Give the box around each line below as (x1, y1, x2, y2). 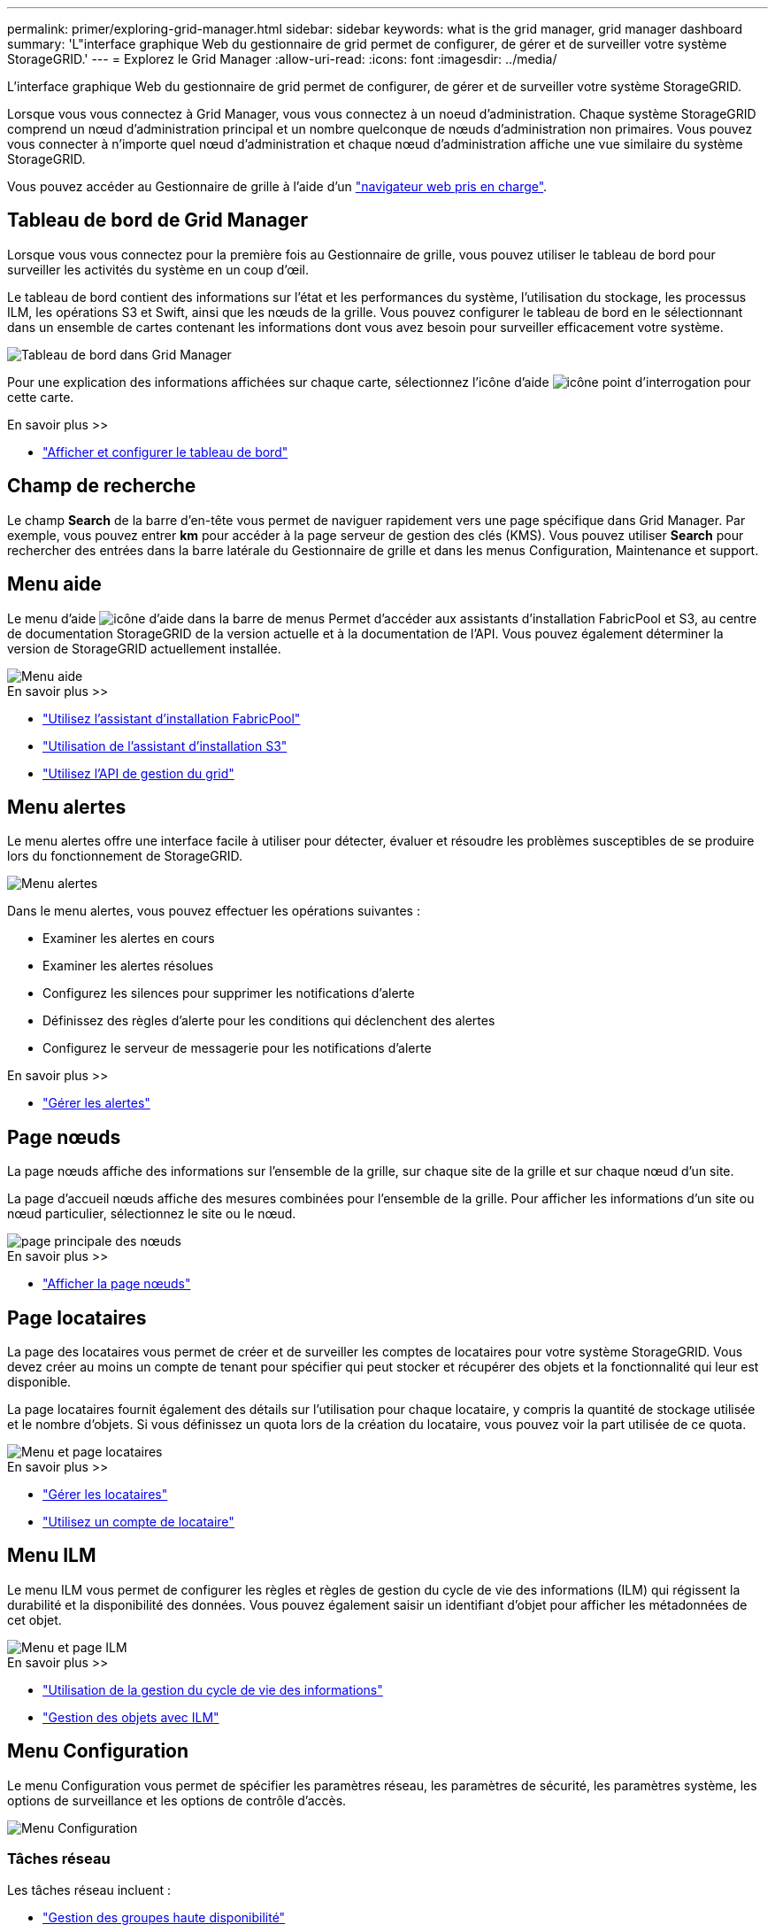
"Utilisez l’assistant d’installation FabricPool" (42, 710, 301, 726)
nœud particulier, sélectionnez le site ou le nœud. (7, 1206, 296, 1222)
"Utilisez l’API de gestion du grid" (42, 765, 234, 781)
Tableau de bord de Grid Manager (7, 209, 309, 232)
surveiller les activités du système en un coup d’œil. (7, 261, 309, 277)
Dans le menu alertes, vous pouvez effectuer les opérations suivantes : (7, 903, 420, 919)
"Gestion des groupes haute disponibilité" (42, 1909, 286, 1925)
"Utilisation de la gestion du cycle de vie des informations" (42, 1681, 383, 1697)
